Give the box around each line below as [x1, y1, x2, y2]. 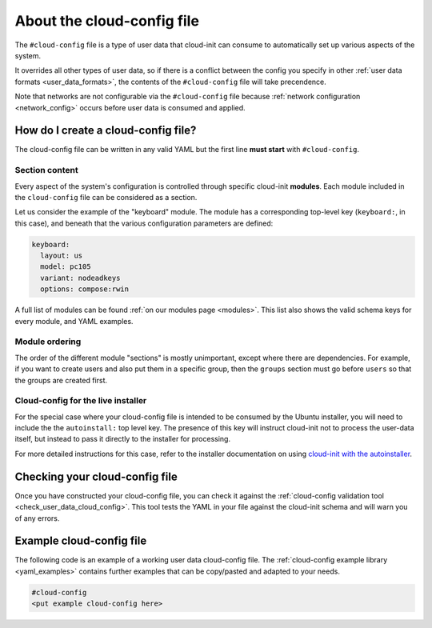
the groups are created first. [14, 375, 108, 385]
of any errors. [14, 513, 60, 523]
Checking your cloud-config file [14, 470, 178, 483]
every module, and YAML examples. [14, 316, 134, 326]
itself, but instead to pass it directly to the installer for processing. [14, 434, 231, 444]
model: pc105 [40, 262, 91, 271]
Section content [14, 165, 79, 176]
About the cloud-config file [14, 12, 200, 30]
